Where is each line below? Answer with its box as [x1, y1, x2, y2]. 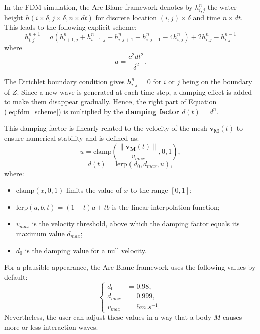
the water [207, 2, 237, 12]
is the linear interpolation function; [112, 201, 220, 212]
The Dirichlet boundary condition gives [4, 76, 125, 86]
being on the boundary [182, 76, 252, 86]
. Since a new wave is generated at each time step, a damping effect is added [17, 86, 252, 97]
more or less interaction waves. [4, 321, 98, 332]
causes [223, 312, 242, 322]
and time [193, 12, 220, 22]
